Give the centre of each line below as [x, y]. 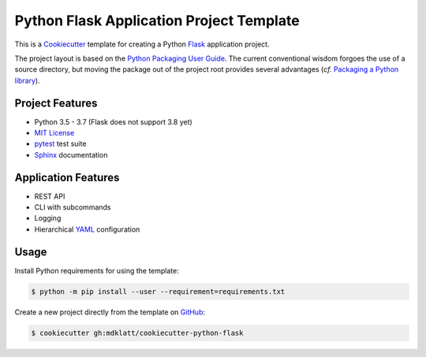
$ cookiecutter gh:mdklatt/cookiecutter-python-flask [137, 333]
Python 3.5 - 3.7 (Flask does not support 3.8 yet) [113, 121]
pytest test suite [60, 144]
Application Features [67, 177]
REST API [50, 196]
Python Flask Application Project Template [157, 20]
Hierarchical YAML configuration [87, 229]
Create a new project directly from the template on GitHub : [110, 312]
